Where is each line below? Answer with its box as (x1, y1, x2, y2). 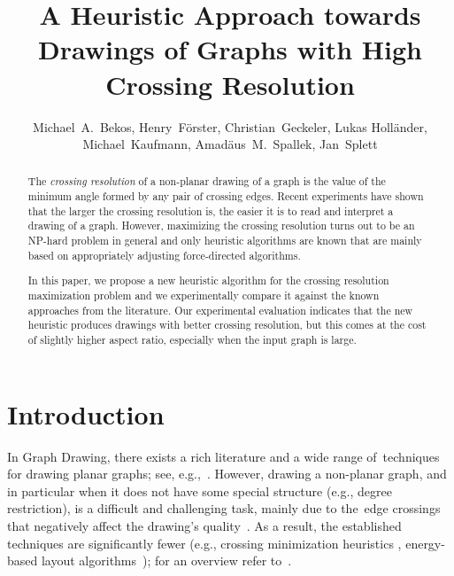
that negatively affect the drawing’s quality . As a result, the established (7, 516, 402, 534)
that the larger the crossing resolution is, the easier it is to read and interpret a (27, 203, 394, 218)
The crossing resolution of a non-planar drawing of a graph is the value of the (27, 174, 386, 189)
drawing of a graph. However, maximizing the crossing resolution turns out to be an (27, 218, 415, 233)
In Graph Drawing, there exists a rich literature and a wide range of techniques (7, 447, 440, 465)
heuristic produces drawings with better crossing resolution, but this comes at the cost (27, 317, 427, 332)
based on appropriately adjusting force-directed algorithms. (27, 247, 301, 262)
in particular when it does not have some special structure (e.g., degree (7, 481, 392, 500)
